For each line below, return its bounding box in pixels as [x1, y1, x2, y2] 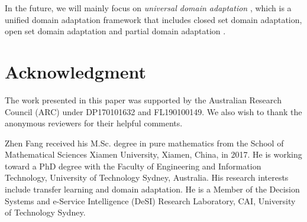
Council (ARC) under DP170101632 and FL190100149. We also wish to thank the [5, 105, 302, 117]
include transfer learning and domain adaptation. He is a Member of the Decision [5, 183, 300, 195]
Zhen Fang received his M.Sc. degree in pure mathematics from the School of [5, 136, 284, 149]
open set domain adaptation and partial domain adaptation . [5, 25, 226, 37]
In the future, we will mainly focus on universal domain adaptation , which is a [5, 2, 292, 14]
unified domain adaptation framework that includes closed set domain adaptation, [5, 13, 302, 25]
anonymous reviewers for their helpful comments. [5, 117, 183, 129]
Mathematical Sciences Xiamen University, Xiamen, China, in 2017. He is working [5, 148, 302, 161]
